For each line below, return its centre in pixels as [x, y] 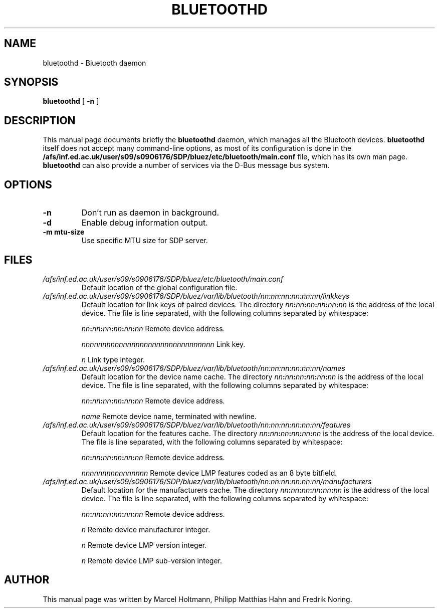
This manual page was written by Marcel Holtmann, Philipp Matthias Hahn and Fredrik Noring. [197, 599]
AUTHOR [27, 580]
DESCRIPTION [40, 120]
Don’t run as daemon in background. [150, 213]
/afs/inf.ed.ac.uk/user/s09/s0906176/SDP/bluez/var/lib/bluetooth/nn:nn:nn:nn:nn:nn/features [197, 425]
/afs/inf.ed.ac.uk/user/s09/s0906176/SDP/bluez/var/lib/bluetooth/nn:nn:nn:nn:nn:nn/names [194, 368]
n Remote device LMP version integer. [144, 545]
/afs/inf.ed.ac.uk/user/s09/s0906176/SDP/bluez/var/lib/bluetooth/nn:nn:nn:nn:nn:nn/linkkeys [196, 296]
